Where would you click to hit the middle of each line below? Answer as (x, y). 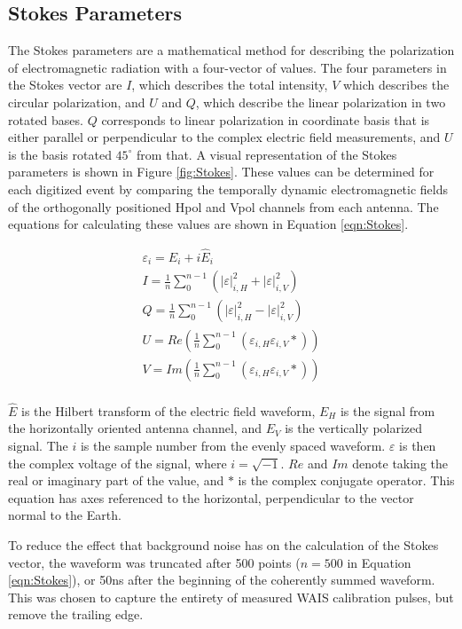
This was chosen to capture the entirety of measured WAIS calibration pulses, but (231, 597)
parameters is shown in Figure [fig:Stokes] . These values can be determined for (221, 172)
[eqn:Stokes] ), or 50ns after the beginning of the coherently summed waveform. (222, 580)
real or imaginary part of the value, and (116, 480)
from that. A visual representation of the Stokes (267, 154)
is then (418, 445)
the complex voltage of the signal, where (117, 463)
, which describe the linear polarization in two (321, 102)
